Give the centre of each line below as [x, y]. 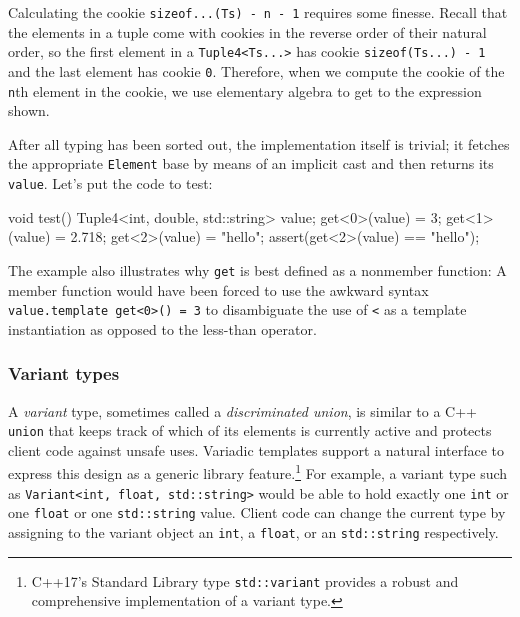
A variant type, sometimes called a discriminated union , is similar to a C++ [242, 410]
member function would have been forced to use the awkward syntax [218, 289]
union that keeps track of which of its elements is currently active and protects [250, 430]
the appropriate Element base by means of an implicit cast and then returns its [251, 163]
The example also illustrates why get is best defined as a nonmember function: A [257, 269]
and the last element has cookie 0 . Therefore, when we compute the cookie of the [256, 70]
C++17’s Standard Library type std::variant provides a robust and [245, 580]
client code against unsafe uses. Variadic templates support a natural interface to [256, 449]
